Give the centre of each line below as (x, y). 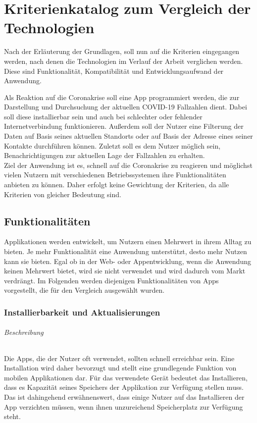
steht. (12, 416)
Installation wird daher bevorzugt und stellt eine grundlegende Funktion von (120, 368)
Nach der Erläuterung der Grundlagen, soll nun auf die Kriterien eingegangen (122, 51)
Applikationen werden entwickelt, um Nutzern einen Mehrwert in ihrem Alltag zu (128, 241)
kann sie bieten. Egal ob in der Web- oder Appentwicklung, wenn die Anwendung (128, 261)
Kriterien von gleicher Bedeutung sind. (63, 194)
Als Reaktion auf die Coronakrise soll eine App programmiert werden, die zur (122, 97)
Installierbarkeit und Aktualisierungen (82, 312)
